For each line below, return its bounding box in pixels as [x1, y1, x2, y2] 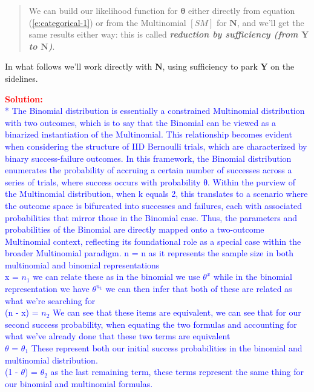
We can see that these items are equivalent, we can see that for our [53, 306, 301, 319]
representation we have [5, 282, 90, 295]
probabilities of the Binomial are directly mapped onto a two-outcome [5, 223, 264, 236]
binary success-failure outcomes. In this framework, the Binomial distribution [5, 151, 292, 164]
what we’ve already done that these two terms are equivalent [5, 330, 231, 342]
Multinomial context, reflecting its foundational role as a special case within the [5, 234, 301, 247]
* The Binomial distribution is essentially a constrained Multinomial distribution [5, 104, 305, 117]
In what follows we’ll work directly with [5, 60, 152, 73]
